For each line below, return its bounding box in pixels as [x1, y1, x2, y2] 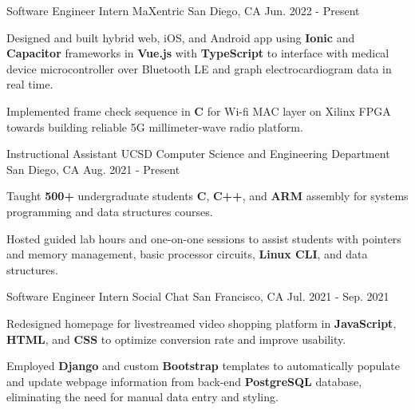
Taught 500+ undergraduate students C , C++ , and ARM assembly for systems [6, 187, 409, 204]
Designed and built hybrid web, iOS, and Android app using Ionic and [6, 29, 355, 45]
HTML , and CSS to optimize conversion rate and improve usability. [6, 330, 346, 347]
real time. [6, 76, 53, 93]
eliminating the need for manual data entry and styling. [6, 388, 279, 405]
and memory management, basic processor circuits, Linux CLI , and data [6, 246, 368, 262]
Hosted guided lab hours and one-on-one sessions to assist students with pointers [6, 230, 401, 246]
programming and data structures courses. [6, 203, 213, 219]
